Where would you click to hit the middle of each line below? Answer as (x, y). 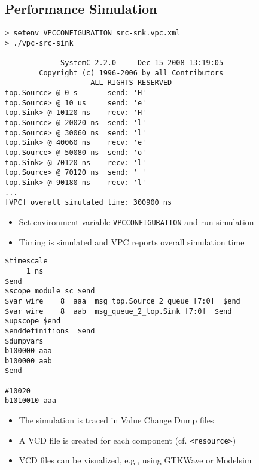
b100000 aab (28, 361)
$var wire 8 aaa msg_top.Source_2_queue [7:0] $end (123, 301)
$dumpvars (24, 341)
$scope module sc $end (50, 291)
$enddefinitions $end (50, 331)
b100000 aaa (28, 351)
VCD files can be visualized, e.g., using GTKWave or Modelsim (135, 460)
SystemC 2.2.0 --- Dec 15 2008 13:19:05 (142, 63)
